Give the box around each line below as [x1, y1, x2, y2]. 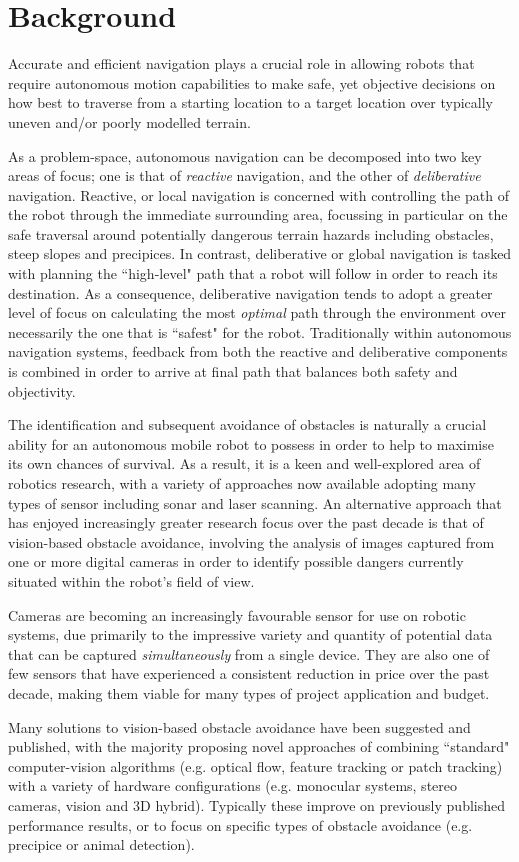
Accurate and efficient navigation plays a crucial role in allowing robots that [8, 53, 475, 74]
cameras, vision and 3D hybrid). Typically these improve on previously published [8, 794, 505, 815]
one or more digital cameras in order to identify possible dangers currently [8, 551, 464, 572]
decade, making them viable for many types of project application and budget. [8, 682, 490, 703]
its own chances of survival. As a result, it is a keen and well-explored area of [8, 453, 481, 474]
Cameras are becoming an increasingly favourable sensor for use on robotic [8, 604, 466, 625]
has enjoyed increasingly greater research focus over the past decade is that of [8, 512, 484, 533]
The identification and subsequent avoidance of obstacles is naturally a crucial [8, 414, 487, 435]
